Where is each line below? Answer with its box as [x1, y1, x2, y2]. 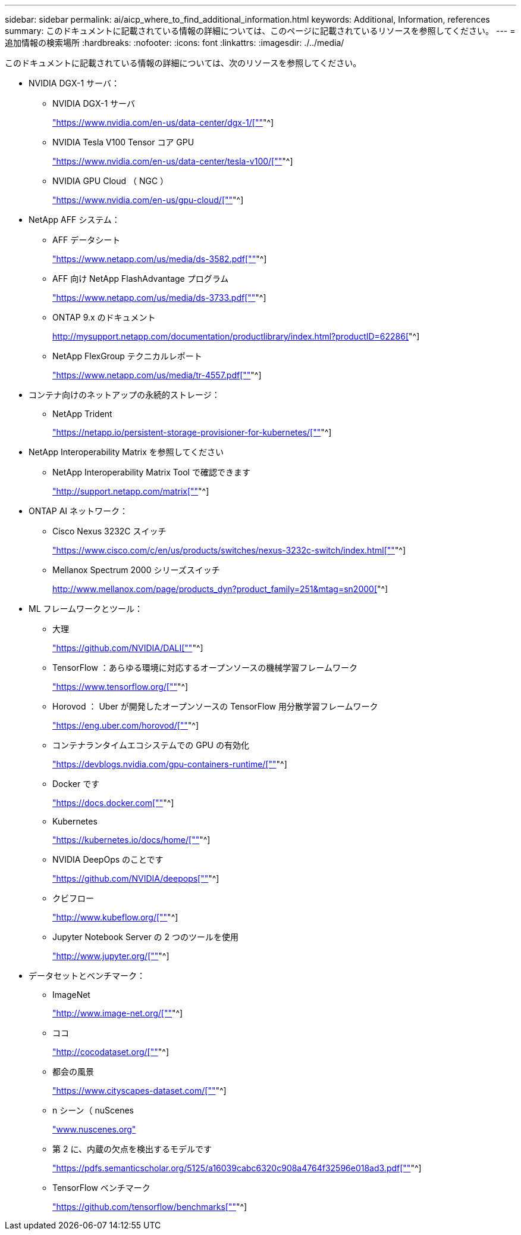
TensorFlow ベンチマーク [52, 1183, 150, 1193]
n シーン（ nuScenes [52, 1105, 134, 1115]
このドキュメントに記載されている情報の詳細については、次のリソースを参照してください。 [5, 58, 362, 68]
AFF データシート [52, 235, 121, 245]
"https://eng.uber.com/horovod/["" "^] [52, 720, 199, 730]
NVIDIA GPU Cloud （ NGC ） [52, 176, 169, 186]
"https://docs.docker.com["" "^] [52, 798, 174, 808]
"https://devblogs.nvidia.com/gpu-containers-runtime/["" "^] [52, 759, 287, 769]
